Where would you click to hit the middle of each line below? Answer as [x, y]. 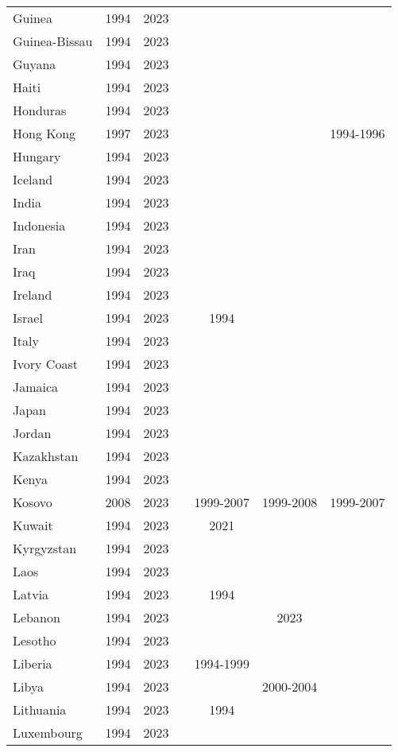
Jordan [32, 433]
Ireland [33, 295]
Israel [28, 318]
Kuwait [33, 525]
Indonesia [39, 225]
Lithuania [40, 709]
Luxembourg [48, 733]
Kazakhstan [46, 456]
